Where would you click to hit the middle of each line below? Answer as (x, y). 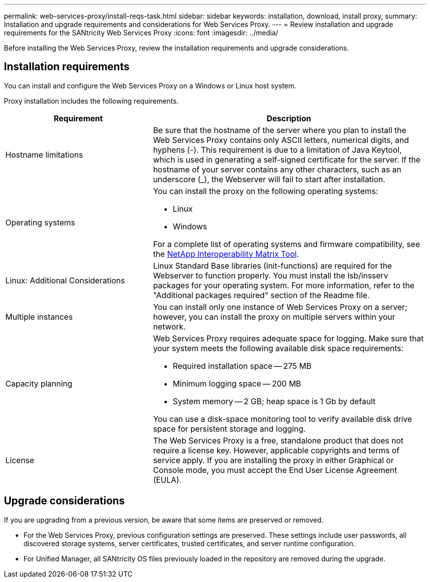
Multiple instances (39, 317)
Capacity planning (39, 383)
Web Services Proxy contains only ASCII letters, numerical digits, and (281, 140)
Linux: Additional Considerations (65, 280)
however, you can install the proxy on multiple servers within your (274, 317)
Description (289, 118)
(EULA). (167, 480)
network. (169, 326)
